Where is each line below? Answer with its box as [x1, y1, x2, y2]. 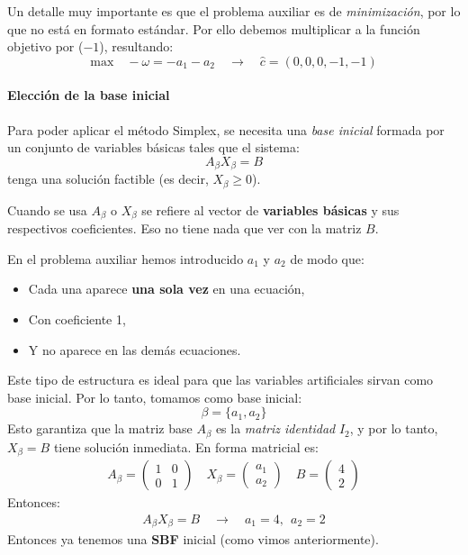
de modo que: [290, 249, 364, 268]
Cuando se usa [7, 200, 87, 219]
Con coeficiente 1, [28, 309, 126, 328]
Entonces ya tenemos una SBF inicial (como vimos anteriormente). [7, 530, 379, 549]
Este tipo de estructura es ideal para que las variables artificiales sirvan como [7, 370, 434, 389]
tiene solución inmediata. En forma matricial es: [53, 437, 319, 456]
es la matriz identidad [215, 419, 336, 438]
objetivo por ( [7, 37, 84, 56]
